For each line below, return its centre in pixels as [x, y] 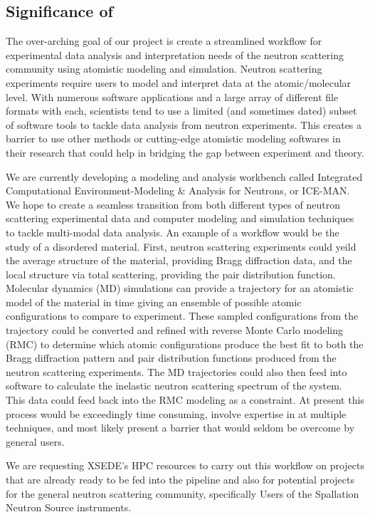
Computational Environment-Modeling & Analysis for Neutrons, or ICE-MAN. [178, 190]
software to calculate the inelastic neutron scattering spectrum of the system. [174, 386]
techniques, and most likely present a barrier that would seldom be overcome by [180, 428]
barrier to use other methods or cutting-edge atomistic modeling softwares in [173, 139]
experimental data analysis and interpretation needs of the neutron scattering [175, 54]
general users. [35, 441]
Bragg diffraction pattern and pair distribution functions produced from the [171, 358]
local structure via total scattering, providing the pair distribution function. [171, 274]
